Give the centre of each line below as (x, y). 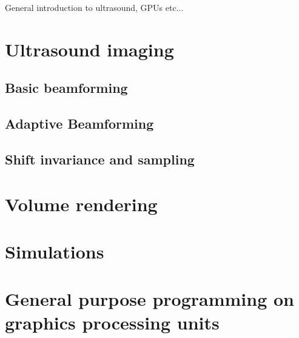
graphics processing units (112, 323)
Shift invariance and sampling (100, 159)
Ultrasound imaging (89, 49)
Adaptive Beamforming (79, 123)
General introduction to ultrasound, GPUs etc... (94, 7)
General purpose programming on (150, 299)
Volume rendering (81, 204)
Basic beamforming (66, 88)
